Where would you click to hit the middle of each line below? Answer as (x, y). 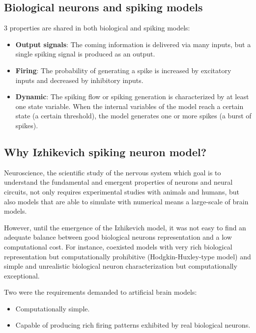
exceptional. (22, 275)
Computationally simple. (53, 308)
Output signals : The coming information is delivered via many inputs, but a (133, 44)
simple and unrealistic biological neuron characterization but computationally (121, 266)
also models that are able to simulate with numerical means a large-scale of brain (126, 201)
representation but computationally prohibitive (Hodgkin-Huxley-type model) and (128, 256)
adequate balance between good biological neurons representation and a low (118, 237)
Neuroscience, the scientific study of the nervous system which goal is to (113, 172)
